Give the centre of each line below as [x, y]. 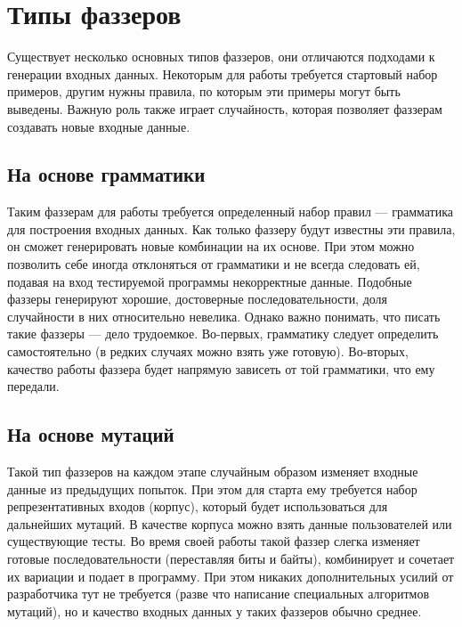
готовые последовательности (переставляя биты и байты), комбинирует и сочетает [231, 558]
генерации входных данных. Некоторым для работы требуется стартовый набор [223, 73]
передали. [33, 386]
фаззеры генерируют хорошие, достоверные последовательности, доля [198, 299]
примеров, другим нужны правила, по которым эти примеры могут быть [204, 91]
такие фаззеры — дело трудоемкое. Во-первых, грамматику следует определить [223, 334]
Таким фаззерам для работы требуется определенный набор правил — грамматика [231, 212]
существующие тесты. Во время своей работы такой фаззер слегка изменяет [214, 541]
